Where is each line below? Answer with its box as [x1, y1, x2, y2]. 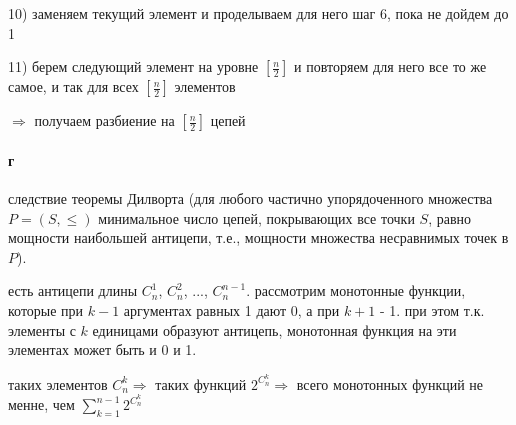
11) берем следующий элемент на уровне [8, 56, 259, 77]
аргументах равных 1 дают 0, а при [123, 299, 340, 320]
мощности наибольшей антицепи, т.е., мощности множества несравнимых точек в [8, 227, 509, 248]
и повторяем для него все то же [294, 56, 487, 77]
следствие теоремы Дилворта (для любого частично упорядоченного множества [8, 187, 493, 208]
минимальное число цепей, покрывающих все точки [98, 207, 415, 228]
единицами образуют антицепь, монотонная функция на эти [92, 319, 457, 340]
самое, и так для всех [8, 76, 139, 97]
